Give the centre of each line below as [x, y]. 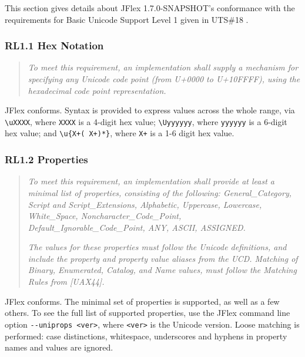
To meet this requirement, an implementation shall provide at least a [151, 181]
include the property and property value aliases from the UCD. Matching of [163, 258]
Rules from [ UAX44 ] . [66, 282]
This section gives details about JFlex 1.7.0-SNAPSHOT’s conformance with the [150, 8]
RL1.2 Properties [46, 159]
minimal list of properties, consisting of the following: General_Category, [160, 192]
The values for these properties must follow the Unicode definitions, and [157, 247]
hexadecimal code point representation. [97, 90]
